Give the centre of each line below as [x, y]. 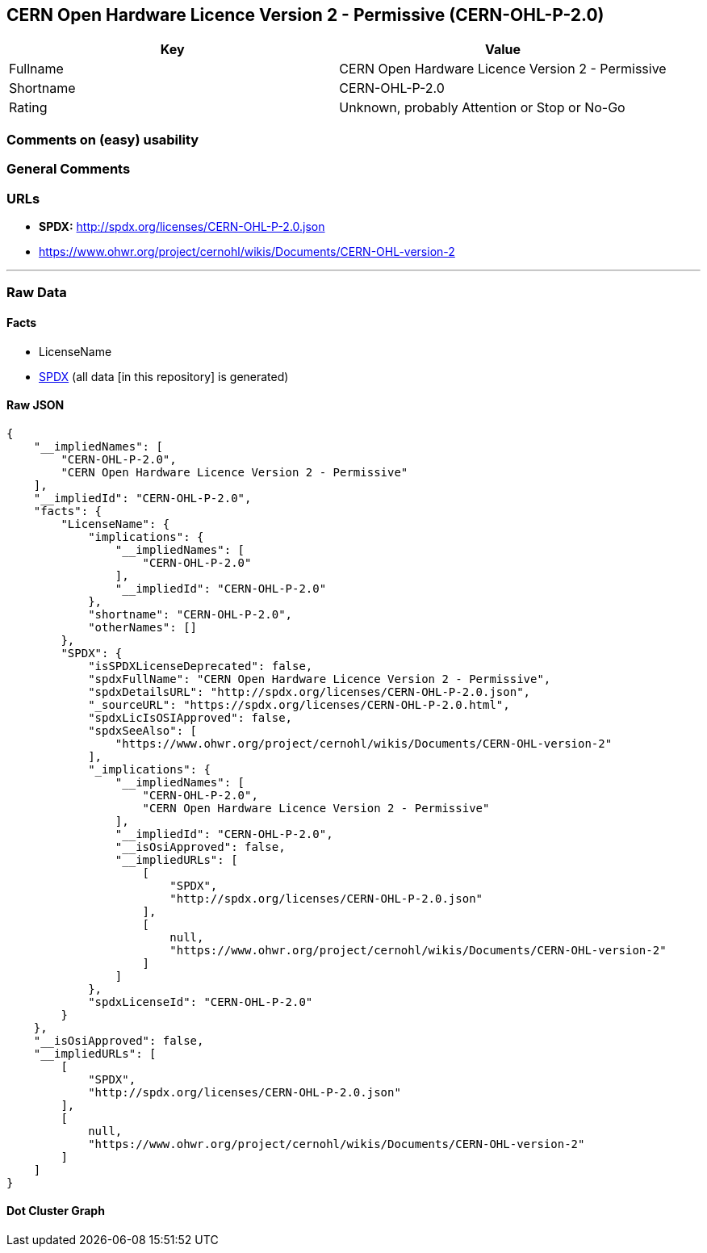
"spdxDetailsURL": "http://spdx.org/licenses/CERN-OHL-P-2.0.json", [310, 691]
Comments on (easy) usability [103, 139]
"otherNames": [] [143, 627]
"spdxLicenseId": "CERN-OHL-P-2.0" [201, 1002]
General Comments [69, 169]
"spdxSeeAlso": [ [143, 730]
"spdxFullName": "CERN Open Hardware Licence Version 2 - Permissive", [320, 679]
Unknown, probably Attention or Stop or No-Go [482, 108]
